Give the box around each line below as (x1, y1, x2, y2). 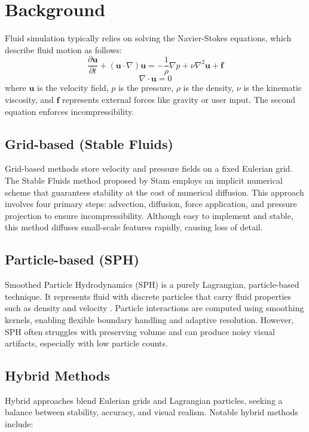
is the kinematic (243, 81, 302, 94)
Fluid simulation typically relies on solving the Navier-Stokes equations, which (5, 32, 292, 44)
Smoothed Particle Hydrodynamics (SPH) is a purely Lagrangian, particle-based (5, 278, 299, 291)
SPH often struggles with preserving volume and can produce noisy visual (5, 325, 275, 337)
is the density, (183, 81, 234, 94)
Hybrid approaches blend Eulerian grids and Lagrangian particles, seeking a (5, 394, 283, 406)
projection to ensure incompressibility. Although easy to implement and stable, (5, 209, 293, 221)
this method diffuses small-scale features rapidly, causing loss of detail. (5, 221, 263, 233)
